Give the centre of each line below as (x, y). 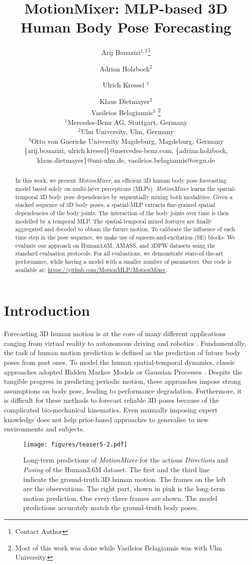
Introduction (47, 310)
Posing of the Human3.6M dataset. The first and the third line (117, 469)
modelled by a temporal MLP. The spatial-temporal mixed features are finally (114, 221)
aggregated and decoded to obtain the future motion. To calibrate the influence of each (125, 229)
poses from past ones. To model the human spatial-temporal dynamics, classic (120, 362)
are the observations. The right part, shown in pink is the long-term (124, 488)
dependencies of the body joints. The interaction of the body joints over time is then (122, 213)
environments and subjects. (44, 429)
